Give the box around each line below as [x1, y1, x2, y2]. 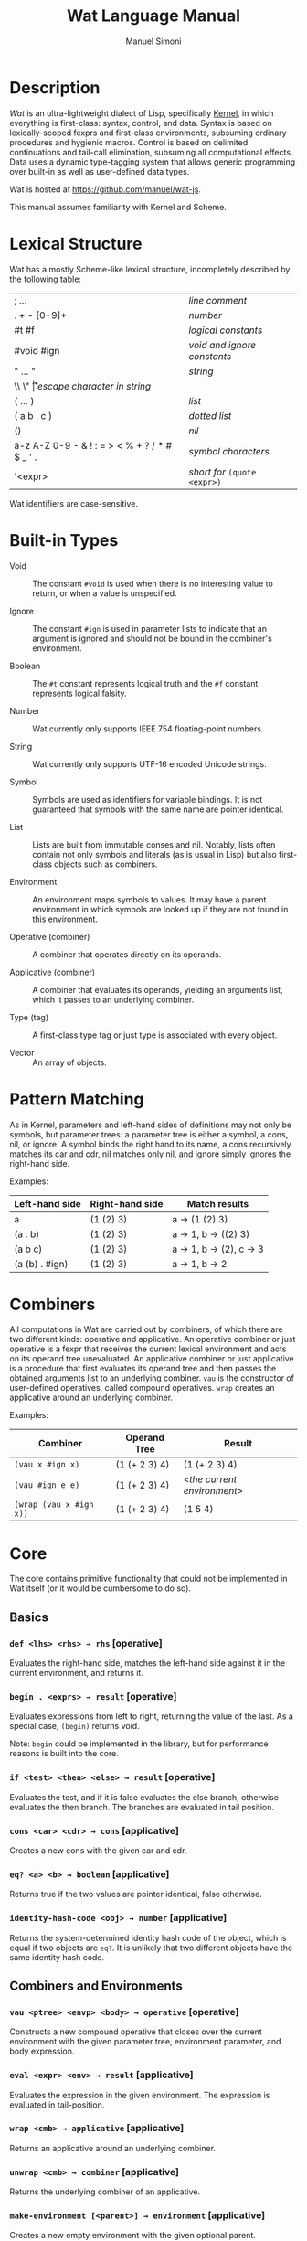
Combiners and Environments [9, 1978, 183, 1993]
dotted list [188, 409, 232, 422]
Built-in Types [9, 529, 119, 550]
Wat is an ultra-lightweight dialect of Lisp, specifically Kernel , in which [9, 107, 274, 119]
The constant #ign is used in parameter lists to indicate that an [32, 623, 268, 634]
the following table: [9, 273, 82, 284]
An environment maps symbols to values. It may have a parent [32, 893, 267, 905]
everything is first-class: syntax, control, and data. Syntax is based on [9, 117, 272, 128]
